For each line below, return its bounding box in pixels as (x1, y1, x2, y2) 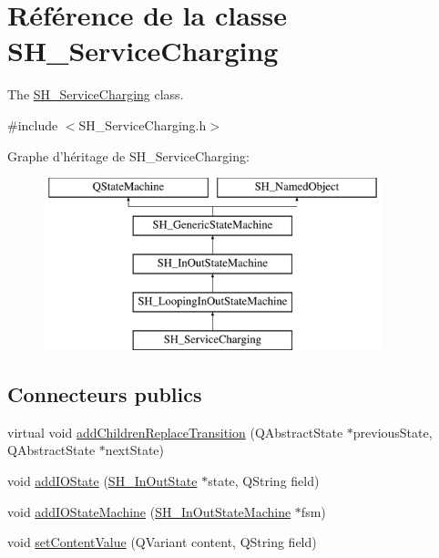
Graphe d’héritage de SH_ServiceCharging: (7, 146, 250, 165)
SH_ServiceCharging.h (78, 115, 207, 134)
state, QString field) (208, 471, 320, 491)
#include (7, 115, 58, 134)
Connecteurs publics (7, 380, 202, 408)
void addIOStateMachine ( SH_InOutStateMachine (7, 501, 291, 521)
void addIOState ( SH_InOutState (7, 471, 198, 491)
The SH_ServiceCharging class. (7, 85, 184, 104)
